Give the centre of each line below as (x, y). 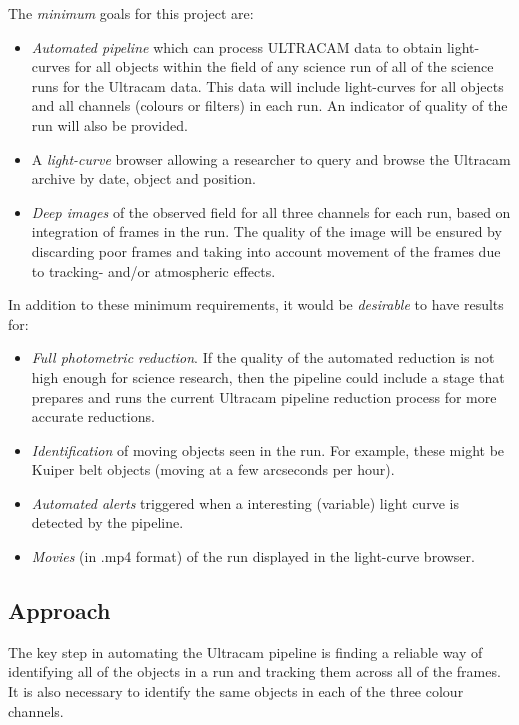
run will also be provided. (109, 124)
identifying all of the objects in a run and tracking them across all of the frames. (254, 671)
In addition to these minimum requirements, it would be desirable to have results (256, 304)
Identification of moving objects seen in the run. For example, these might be (268, 449)
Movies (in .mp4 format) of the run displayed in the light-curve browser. (253, 556)
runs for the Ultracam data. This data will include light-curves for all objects (267, 85)
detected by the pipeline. (107, 522)
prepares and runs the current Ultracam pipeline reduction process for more (264, 396)
